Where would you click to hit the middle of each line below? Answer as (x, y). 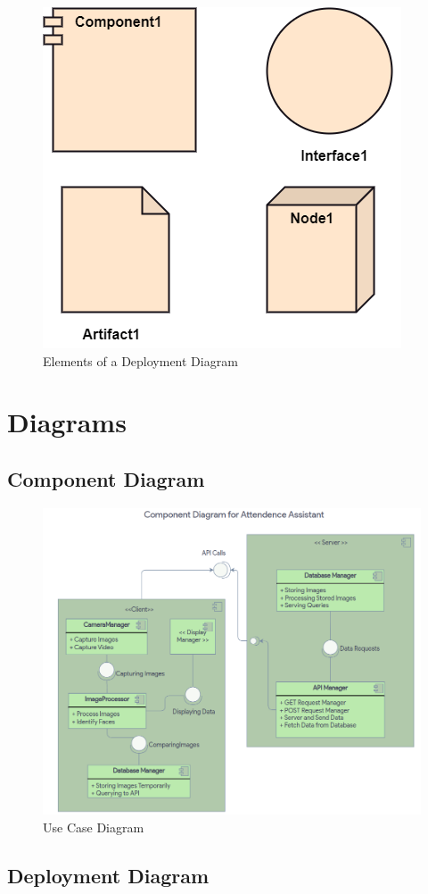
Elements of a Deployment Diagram (140, 360)
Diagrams (67, 422)
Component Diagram (106, 478)
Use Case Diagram (94, 827)
